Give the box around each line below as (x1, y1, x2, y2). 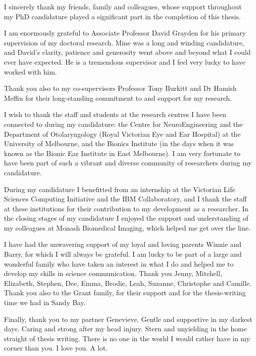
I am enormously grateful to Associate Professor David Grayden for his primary (4, 28, 246, 38)
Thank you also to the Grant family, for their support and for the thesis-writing (4, 287, 246, 298)
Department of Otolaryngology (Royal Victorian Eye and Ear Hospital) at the (4, 128, 241, 139)
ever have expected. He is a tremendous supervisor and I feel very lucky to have (4, 56, 246, 67)
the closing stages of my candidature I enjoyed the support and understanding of (4, 213, 249, 223)
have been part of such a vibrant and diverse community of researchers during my (4, 158, 252, 168)
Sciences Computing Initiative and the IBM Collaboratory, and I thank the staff (4, 194, 247, 204)
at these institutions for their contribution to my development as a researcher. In (4, 203, 249, 213)
